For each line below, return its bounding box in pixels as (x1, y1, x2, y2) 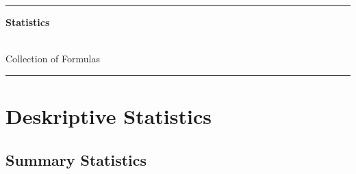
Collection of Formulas (5, 51, 100, 66)
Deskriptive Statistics (5, 101, 212, 129)
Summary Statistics (5, 149, 147, 170)
